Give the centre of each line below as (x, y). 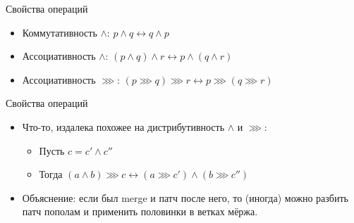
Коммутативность (60, 32)
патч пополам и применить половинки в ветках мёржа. (140, 211)
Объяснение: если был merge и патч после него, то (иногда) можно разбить (185, 197)
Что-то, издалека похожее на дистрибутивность (123, 126)
